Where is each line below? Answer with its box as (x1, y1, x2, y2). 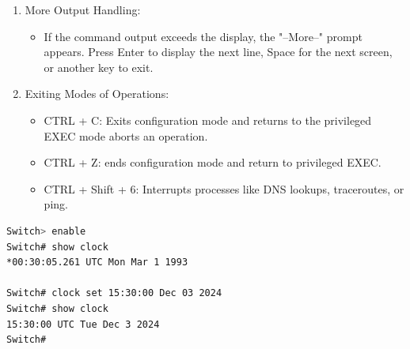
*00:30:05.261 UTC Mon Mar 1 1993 (6, 257, 188, 268)
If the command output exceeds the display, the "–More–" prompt (44, 28, 363, 44)
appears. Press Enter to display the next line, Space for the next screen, (44, 43, 393, 60)
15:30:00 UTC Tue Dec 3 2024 (6, 318, 160, 330)
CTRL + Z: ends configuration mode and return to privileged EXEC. (44, 154, 382, 171)
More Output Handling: (25, 2, 141, 17)
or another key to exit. (44, 58, 154, 75)
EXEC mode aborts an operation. (44, 127, 208, 144)
